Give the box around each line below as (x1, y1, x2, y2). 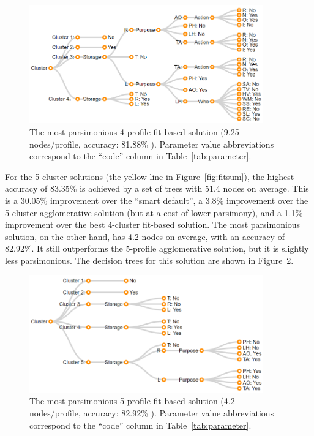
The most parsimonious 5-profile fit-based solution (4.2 (29, 394, 235, 407)
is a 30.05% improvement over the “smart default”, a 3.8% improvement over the (5, 194, 308, 206)
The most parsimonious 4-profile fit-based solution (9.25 (29, 125, 239, 138)
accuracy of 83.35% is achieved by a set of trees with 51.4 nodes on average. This (5, 182, 309, 195)
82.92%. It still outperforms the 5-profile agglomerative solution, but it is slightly (5, 242, 309, 255)
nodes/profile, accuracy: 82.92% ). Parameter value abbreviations (29, 406, 274, 419)
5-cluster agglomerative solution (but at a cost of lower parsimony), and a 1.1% (5, 206, 303, 219)
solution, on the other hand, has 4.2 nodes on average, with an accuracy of (5, 230, 285, 242)
